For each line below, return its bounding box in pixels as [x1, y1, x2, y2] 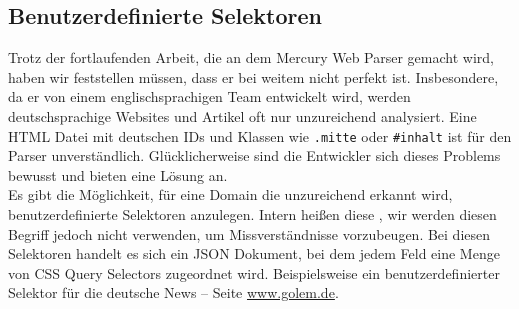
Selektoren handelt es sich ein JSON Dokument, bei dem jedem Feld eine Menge [8, 243, 500, 264]
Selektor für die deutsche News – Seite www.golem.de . [8, 282, 339, 303]
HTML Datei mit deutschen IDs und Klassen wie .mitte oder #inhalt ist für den [8, 125, 512, 146]
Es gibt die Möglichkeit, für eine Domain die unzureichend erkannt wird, [8, 184, 453, 205]
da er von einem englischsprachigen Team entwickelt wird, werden [8, 86, 411, 107]
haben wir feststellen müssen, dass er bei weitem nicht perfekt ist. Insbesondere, [8, 66, 499, 87]
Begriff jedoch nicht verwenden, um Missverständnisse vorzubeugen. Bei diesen [8, 223, 491, 244]
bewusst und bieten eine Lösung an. [8, 164, 228, 185]
